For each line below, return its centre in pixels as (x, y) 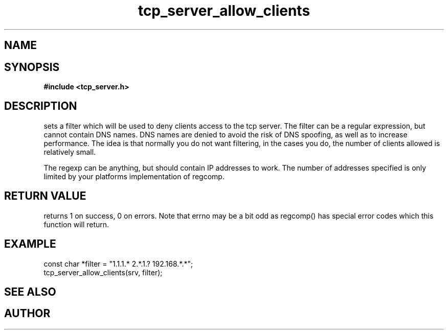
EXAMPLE (30, 244)
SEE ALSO (30, 292)
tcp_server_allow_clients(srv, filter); (103, 272)
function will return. (76, 224)
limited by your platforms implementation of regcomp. (134, 176)
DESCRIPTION (41, 106)
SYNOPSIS (32, 67)
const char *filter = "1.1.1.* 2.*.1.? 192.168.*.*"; (118, 264)
